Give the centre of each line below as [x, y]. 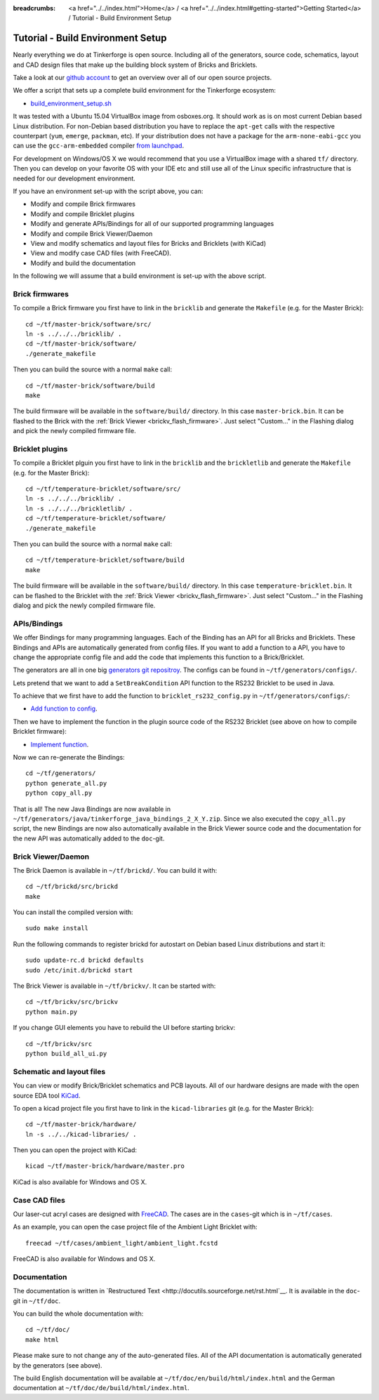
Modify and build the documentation [83, 263]
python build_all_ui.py [66, 1054]
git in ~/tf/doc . [37, 1301]
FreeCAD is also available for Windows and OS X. [84, 1259]
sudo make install [57, 928]
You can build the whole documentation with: [78, 1314]
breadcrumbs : [34, 8]
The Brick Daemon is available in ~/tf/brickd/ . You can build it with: [115, 870]
